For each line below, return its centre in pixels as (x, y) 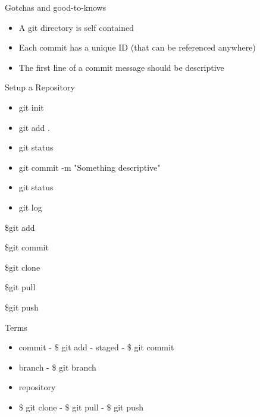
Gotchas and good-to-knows (56, 7)
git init (31, 107)
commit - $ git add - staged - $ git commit (96, 347)
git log (30, 207)
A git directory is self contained (76, 27)
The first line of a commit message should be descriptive (121, 67)
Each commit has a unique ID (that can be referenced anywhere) (137, 47)
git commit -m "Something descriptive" (90, 167)
